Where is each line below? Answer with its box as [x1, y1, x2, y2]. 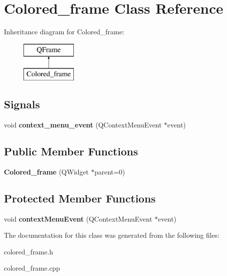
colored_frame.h [4, 246, 53, 256]
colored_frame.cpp [4, 263, 60, 273]
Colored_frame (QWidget [4, 166, 89, 176]
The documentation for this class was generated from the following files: [4, 230, 220, 240]
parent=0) [94, 166, 125, 176]
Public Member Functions [4, 144, 138, 159]
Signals [4, 97, 40, 112]
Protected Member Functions [4, 190, 156, 205]
